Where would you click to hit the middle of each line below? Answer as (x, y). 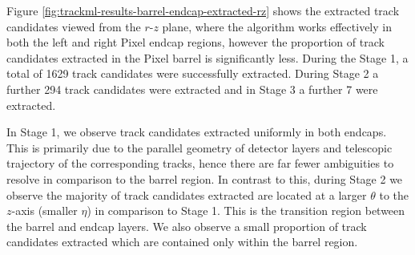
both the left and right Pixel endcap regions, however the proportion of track (195, 42)
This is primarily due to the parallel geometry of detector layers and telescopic (199, 147)
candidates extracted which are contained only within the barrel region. (182, 242)
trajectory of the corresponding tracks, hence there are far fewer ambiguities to (200, 163)
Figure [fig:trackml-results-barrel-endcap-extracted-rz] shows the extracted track (203, 10)
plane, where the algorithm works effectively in (277, 26)
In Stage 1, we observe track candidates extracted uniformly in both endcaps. (197, 132)
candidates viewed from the (74, 26)
